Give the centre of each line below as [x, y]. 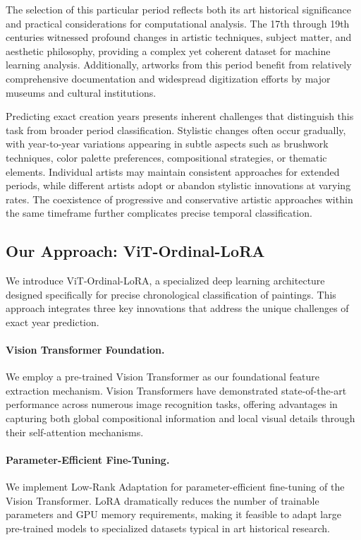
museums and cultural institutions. [81, 92]
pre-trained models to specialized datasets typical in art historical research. [168, 528]
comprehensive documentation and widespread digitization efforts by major [168, 78]
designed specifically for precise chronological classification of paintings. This [171, 294]
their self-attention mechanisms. [75, 432]
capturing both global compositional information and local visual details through [180, 418]
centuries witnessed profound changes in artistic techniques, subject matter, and [179, 37]
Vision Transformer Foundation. [85, 350]
